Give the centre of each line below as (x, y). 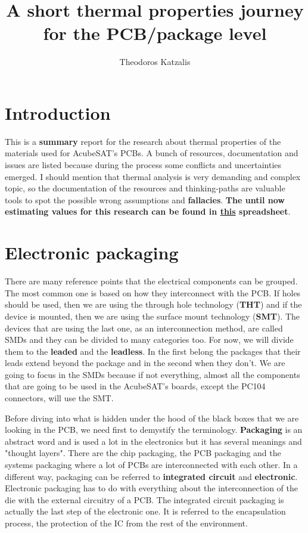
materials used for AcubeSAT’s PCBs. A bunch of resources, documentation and (152, 153)
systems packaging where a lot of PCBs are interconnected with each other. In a (151, 465)
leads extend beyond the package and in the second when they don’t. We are (145, 363)
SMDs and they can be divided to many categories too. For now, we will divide (149, 340)
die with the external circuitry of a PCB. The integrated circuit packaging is (144, 499)
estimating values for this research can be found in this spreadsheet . (148, 211)
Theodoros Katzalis (155, 62)
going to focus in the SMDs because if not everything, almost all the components (153, 374)
